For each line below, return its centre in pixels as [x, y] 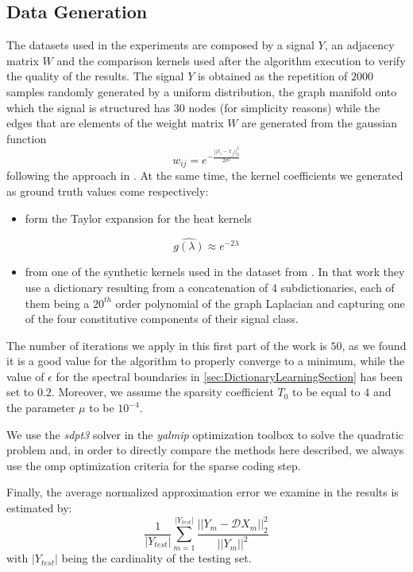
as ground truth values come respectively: [108, 191]
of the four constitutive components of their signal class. [162, 319]
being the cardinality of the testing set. [156, 558]
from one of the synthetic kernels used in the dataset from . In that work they [215, 272]
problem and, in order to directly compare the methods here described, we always [205, 450]
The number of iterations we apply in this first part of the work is [167, 345]
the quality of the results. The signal [95, 76]
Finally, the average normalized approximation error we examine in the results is [203, 492]
